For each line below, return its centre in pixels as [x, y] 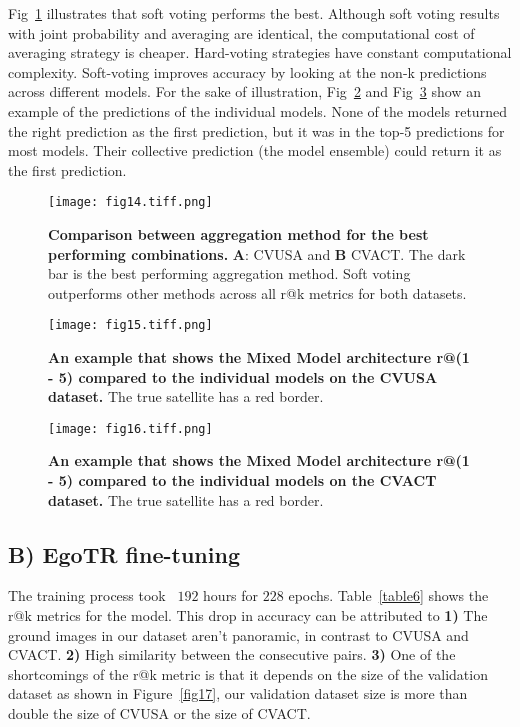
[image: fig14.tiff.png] [130, 202]
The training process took [87, 595]
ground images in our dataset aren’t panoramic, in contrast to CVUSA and [238, 634]
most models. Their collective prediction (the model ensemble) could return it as [255, 150]
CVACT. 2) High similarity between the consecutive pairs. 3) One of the [232, 654]
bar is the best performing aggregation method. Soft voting [229, 273]
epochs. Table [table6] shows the [388, 595]
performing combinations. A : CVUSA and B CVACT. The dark [257, 253]
